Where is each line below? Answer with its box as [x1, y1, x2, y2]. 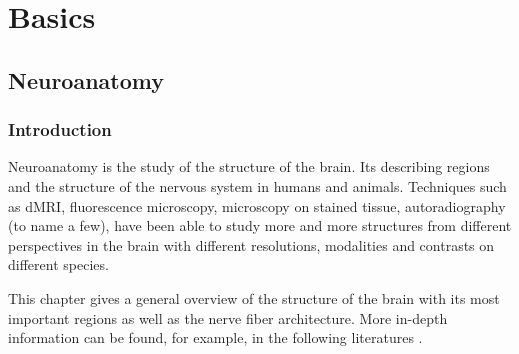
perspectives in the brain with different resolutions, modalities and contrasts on [8, 234, 495, 255]
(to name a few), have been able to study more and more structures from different [8, 215, 512, 236]
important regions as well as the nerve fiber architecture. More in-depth [8, 307, 448, 328]
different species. [8, 254, 109, 275]
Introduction [8, 117, 112, 142]
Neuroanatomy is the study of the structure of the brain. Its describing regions [8, 156, 490, 177]
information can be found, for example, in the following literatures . [8, 327, 423, 348]
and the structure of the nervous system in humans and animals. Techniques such [8, 175, 507, 196]
